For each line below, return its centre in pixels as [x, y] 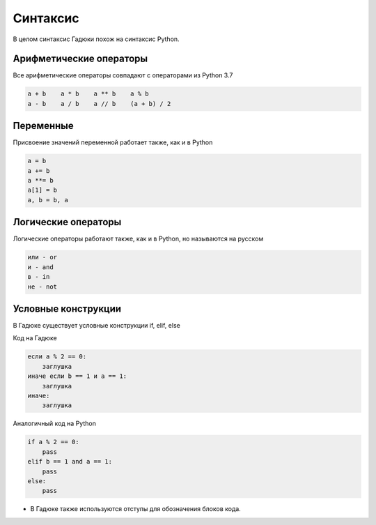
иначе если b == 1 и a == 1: [77, 376]
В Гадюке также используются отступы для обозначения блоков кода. [136, 509]
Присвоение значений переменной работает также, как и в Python [113, 142]
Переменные [44, 126]
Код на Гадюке [35, 338]
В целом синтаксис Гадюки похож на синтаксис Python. [96, 39]
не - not [42, 287]
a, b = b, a [48, 200]
